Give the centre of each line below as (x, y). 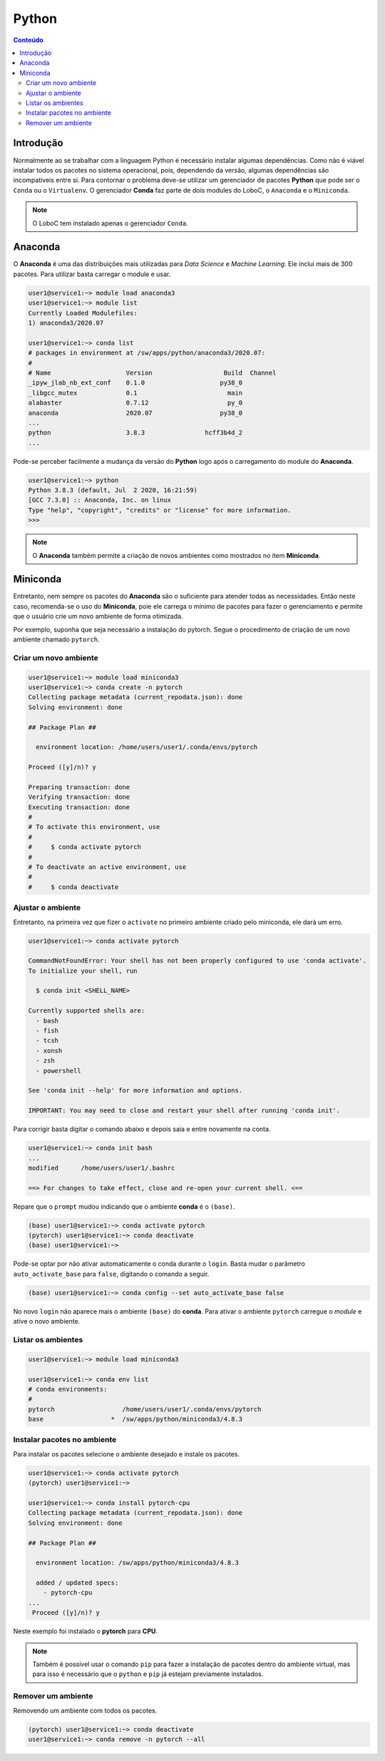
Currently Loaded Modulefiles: (83, 313)
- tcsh (47, 1041)
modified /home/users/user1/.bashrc (102, 1168)
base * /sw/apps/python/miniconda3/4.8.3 (135, 1419)
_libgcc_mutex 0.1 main (135, 393)
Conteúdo (29, 40)
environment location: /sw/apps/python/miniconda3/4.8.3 (137, 1563)
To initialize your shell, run (83, 971)
